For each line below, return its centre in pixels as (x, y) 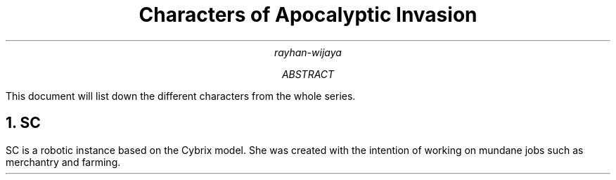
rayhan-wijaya (308, 52)
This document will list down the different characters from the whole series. (181, 96)
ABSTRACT (308, 74)
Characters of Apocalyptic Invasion (308, 15)
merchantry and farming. (63, 162)
